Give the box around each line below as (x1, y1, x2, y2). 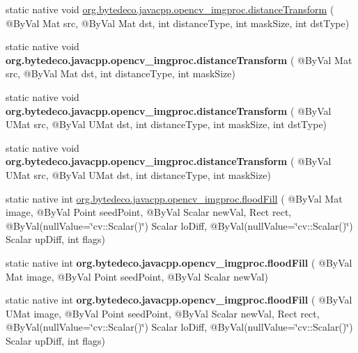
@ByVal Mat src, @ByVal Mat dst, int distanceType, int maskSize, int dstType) (6, 15, 350, 30)
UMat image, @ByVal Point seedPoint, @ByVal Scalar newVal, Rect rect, (6, 306, 320, 320)
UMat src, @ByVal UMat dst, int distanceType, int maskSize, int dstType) (6, 117, 327, 132)
